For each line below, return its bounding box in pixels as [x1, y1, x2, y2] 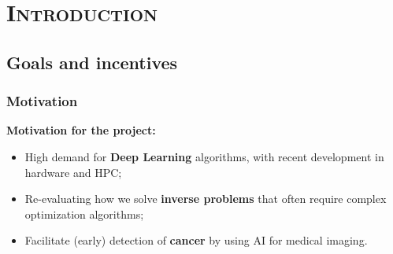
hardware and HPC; [24, 164, 122, 180]
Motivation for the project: [6, 122, 156, 138]
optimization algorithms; [24, 205, 144, 222]
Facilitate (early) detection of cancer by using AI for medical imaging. [24, 232, 368, 248]
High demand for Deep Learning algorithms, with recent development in [24, 148, 384, 164]
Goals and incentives [6, 50, 178, 74]
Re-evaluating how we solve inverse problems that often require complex [24, 190, 387, 207]
